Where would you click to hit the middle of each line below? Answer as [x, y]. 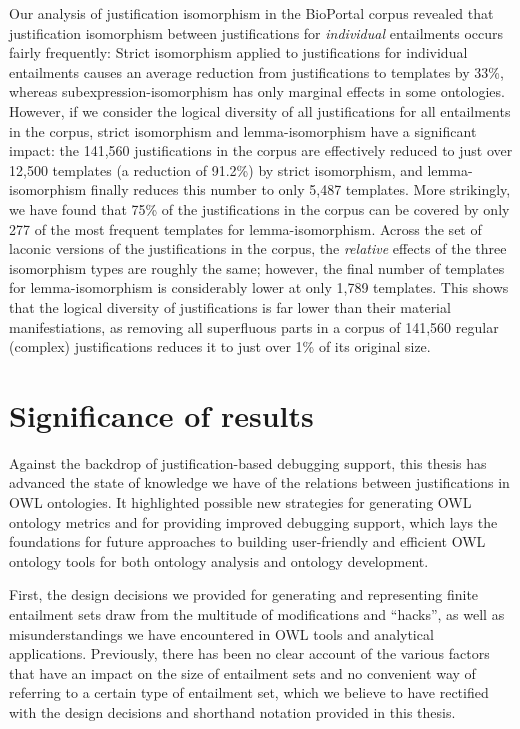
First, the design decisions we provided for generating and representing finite [244, 594]
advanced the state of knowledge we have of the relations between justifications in [259, 482]
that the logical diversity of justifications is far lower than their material [230, 306]
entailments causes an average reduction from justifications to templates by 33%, [256, 71]
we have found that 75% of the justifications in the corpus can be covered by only [259, 208]
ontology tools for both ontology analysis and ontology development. [219, 560]
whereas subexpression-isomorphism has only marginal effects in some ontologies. [257, 91]
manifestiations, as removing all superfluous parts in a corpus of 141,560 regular [254, 326]
